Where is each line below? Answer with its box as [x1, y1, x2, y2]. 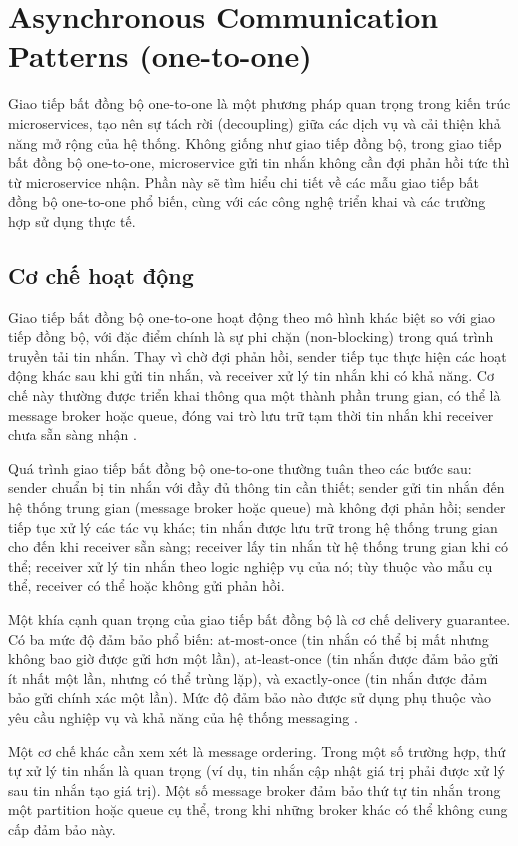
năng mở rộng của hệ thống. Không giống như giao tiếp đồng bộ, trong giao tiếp [8, 132, 502, 153]
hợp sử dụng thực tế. [8, 210, 136, 231]
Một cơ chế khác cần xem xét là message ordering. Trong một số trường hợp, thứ [8, 740, 506, 761]
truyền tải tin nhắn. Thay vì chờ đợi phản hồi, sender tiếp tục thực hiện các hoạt [8, 345, 507, 366]
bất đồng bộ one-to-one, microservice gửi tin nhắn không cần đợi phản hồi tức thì [8, 152, 510, 173]
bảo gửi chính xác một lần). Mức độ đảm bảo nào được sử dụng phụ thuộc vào [8, 687, 492, 708]
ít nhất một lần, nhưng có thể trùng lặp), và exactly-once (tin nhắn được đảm [8, 667, 488, 688]
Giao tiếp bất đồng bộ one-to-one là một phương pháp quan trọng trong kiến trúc [8, 93, 511, 114]
